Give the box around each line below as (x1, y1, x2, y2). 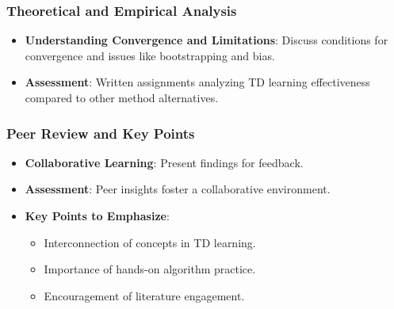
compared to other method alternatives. (25, 90, 219, 105)
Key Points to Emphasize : (25, 208, 170, 223)
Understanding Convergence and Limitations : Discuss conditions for (25, 32, 388, 48)
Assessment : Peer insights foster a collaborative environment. (25, 181, 331, 197)
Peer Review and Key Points (6, 123, 195, 143)
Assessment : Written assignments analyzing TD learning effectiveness (25, 74, 370, 90)
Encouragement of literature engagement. (44, 287, 245, 303)
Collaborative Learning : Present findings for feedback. (25, 154, 304, 170)
